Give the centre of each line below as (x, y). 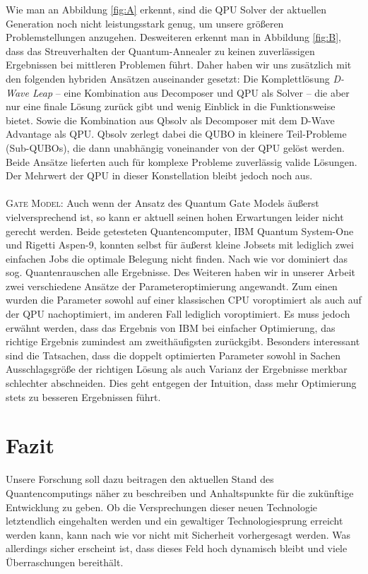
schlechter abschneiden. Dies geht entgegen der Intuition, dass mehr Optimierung (181, 383)
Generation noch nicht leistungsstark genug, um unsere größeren (145, 23)
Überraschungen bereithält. (65, 562)
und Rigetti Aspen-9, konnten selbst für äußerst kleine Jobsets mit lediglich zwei (180, 245)
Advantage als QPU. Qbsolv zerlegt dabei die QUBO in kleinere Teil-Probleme (176, 134)
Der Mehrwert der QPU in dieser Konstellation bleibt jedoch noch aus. (159, 175)
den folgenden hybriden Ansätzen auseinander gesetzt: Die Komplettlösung (168, 78)
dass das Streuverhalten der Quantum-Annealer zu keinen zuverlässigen (160, 50)
